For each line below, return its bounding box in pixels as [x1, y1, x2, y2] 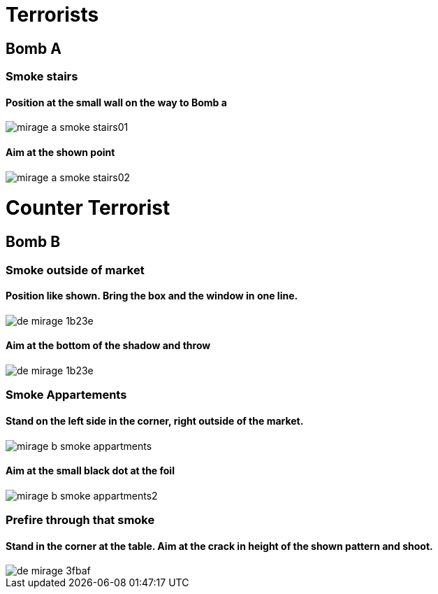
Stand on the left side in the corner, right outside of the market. [6, 414, 304, 427]
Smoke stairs [6, 69, 78, 84]
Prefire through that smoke [6, 513, 155, 528]
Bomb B [6, 233, 61, 251]
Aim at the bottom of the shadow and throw [6, 339, 211, 352]
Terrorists [6, 3, 99, 27]
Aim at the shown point [6, 146, 115, 158]
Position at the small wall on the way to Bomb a [6, 96, 227, 108]
